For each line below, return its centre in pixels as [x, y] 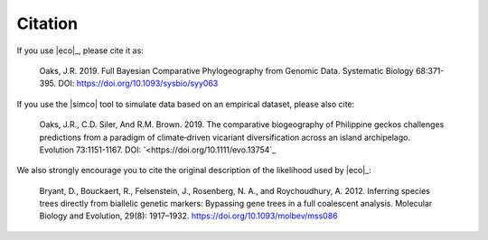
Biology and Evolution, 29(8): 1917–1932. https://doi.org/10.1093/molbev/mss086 [188, 216]
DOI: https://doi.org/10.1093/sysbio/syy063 [138, 83]
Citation [47, 23]
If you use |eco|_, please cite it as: [80, 51]
